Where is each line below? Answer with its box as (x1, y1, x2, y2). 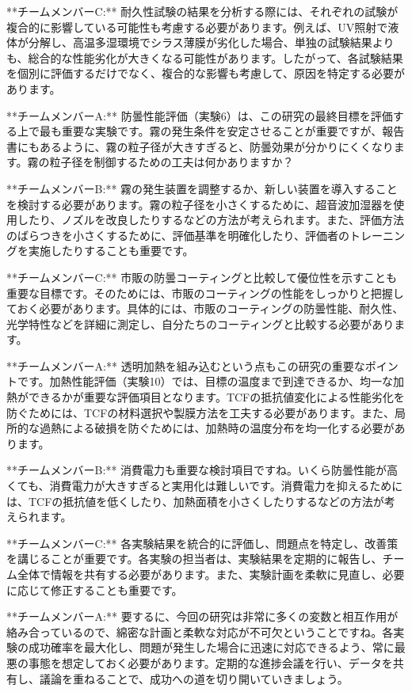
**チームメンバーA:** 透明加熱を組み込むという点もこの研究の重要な (6, 357, 365, 374)
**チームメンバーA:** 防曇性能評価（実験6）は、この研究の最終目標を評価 (6, 107, 393, 124)
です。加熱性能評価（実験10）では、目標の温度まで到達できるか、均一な (17, 373, 394, 390)
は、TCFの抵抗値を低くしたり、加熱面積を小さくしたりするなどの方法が (6, 492, 384, 509)
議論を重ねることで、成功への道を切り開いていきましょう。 (39, 670, 349, 686)
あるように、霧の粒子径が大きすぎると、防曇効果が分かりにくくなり (39, 138, 394, 154)
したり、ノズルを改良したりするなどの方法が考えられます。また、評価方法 (17, 211, 405, 228)
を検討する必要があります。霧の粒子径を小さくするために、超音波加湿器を (6, 196, 394, 212)
